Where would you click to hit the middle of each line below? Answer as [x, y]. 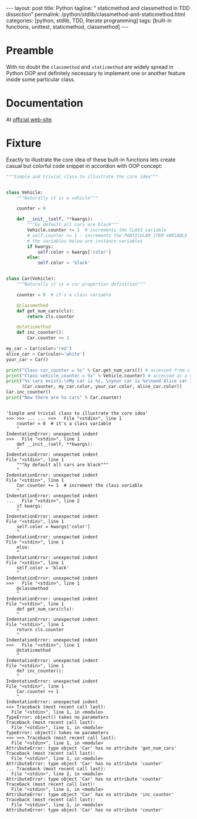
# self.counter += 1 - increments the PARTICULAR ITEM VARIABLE [107, 236]
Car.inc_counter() [28, 392]
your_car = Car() [27, 359]
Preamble [30, 51]
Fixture [24, 143]
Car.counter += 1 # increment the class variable [80, 485]
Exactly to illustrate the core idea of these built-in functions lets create [91, 160]
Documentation [45, 103]
